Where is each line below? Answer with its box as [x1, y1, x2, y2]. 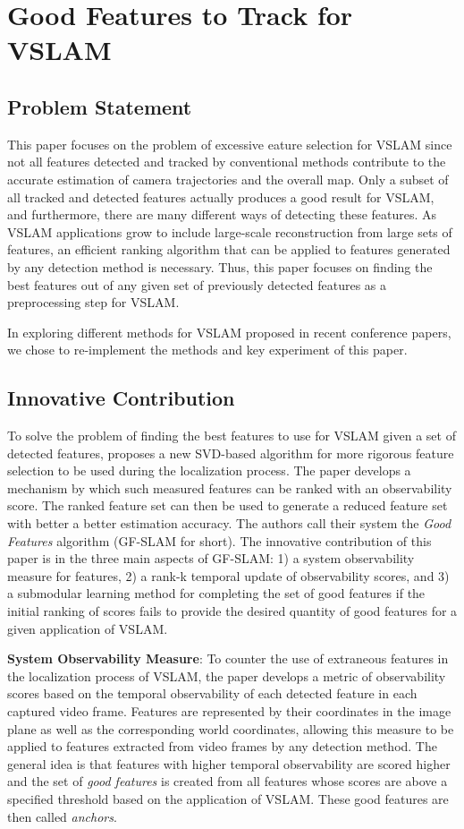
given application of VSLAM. [7, 619, 168, 637]
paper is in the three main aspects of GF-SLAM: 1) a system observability [7, 549, 415, 568]
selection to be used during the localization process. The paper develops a [7, 461, 411, 480]
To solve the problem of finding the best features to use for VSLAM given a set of [7, 426, 456, 445]
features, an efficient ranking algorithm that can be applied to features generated [7, 240, 451, 259]
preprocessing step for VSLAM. [7, 293, 180, 312]
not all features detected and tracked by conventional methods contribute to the [7, 152, 446, 171]
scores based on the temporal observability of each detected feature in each [7, 684, 418, 703]
